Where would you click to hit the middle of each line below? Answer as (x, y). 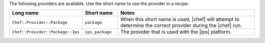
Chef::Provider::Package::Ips (46, 32)
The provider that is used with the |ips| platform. (176, 32)
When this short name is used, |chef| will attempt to (180, 20)
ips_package (98, 32)
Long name (25, 13)
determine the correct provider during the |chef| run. (181, 25)
